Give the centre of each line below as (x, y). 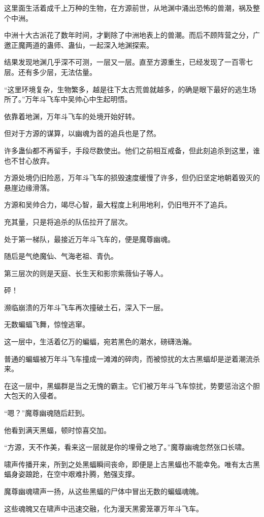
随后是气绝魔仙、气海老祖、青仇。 (61, 256)
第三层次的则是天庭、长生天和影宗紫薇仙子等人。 (86, 273)
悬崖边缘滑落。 (29, 187)
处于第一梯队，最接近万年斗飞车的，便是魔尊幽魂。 (89, 239)
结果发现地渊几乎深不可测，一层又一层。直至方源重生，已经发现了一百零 (125, 62)
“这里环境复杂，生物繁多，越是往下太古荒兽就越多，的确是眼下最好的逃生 (127, 89)
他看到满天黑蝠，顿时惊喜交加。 (57, 430)
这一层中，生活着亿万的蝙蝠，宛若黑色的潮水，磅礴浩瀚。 (100, 342)
